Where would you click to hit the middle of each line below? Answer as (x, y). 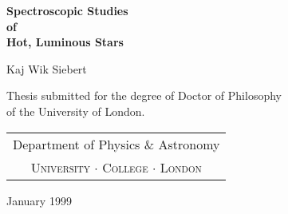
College (125, 167)
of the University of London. (76, 111)
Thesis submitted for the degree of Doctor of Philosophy (144, 95)
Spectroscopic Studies (67, 10)
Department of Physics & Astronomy (116, 144)
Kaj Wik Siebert (47, 68)
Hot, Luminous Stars (65, 42)
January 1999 (39, 200)
